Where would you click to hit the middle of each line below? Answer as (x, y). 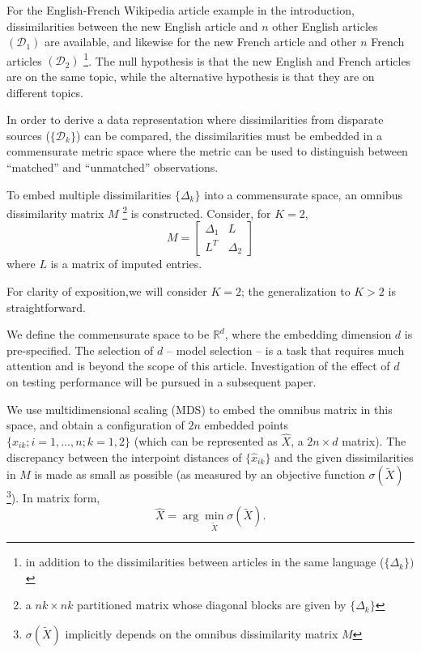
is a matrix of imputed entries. (126, 264)
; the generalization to (296, 291)
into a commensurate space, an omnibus (304, 194)
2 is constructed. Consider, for (197, 212)
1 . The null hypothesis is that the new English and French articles (247, 59)
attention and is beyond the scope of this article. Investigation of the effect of (198, 366)
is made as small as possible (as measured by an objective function (200, 474)
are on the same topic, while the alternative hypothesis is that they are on (191, 77)
